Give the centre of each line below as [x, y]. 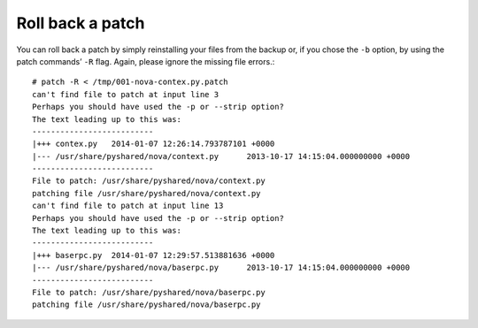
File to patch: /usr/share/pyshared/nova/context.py [149, 181]
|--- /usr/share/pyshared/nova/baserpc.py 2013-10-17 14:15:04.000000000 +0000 [221, 268]
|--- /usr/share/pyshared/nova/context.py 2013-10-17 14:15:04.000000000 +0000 [221, 156]
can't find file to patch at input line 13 [128, 206]
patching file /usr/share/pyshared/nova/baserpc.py [146, 305]
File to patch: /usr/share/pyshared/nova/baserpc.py [149, 292]
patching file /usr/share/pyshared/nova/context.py [146, 193]
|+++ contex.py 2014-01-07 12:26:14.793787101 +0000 [154, 144]
